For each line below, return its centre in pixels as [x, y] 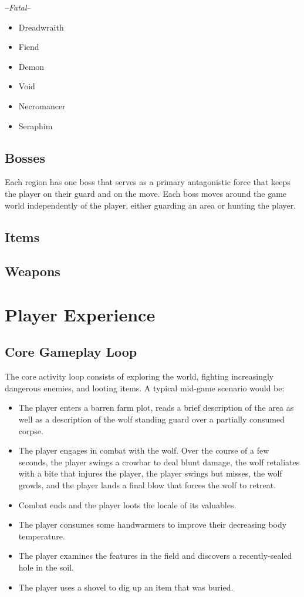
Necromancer [42, 105]
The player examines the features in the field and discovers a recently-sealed [155, 556]
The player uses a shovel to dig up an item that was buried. [126, 587]
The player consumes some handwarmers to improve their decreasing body [153, 524]
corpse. [31, 430]
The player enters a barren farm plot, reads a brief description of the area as [156, 407]
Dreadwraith [41, 27]
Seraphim [36, 125]
